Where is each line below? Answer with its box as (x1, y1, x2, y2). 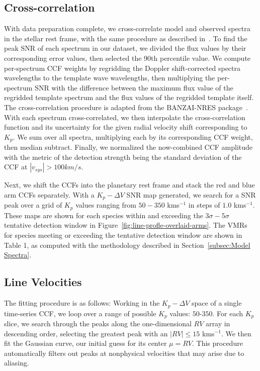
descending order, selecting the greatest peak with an (4, 328, 168, 338)
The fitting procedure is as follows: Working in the (4, 298, 160, 308)
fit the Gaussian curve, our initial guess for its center (4, 338, 167, 348)
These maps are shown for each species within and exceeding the (4, 210, 203, 220)
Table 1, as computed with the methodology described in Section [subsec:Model (4, 239, 250, 250)
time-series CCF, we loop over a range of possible (4, 308, 156, 318)
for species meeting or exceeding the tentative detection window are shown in (4, 230, 242, 240)
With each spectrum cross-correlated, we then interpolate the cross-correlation (4, 112, 245, 122)
